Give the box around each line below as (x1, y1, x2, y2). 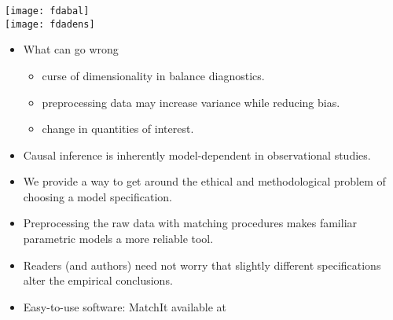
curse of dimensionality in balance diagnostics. (42, 67, 265, 83)
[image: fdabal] (5, 6, 90, 17)
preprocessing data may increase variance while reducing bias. (42, 94, 340, 110)
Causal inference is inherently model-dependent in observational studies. (23, 146, 371, 163)
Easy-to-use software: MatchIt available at (23, 298, 227, 314)
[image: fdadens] (5, 18, 95, 30)
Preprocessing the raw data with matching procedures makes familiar (23, 215, 358, 231)
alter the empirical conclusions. (23, 272, 173, 289)
